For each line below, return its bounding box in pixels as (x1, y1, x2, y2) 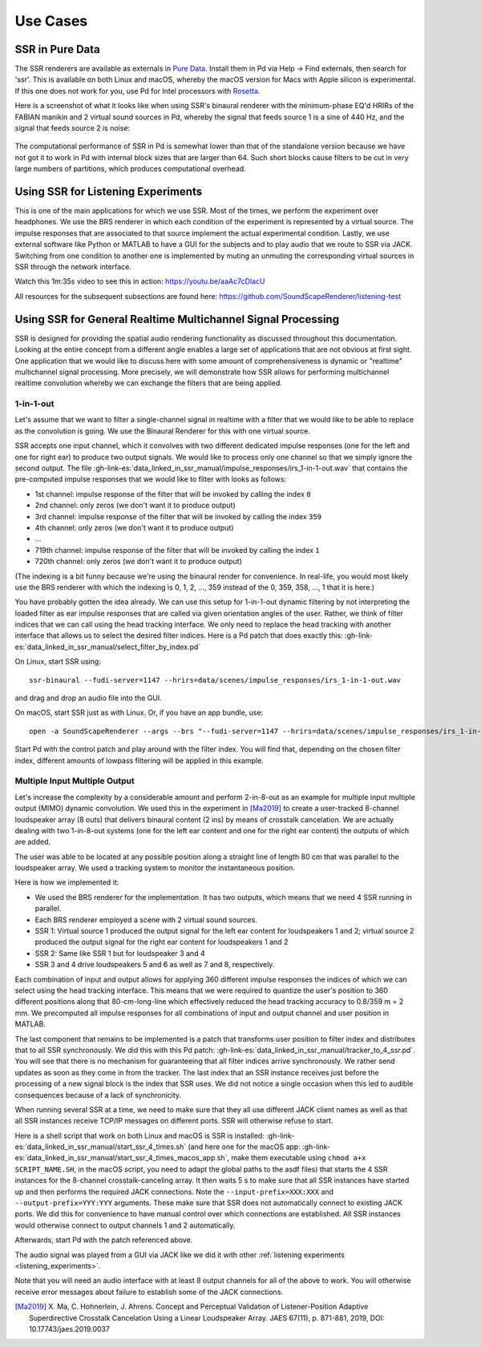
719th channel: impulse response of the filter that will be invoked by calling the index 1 (34, 545, 320, 555)
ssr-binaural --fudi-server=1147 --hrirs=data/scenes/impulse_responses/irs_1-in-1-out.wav (29, 676, 401, 684)
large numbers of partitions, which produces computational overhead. (14, 164, 246, 174)
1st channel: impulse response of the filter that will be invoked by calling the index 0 (34, 489, 312, 498)
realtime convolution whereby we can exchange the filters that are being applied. (14, 378, 282, 388)
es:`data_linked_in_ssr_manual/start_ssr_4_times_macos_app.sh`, (14, 1153, 230, 1163)
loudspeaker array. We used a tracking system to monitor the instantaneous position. (14, 863, 296, 873)
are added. (14, 837, 51, 847)
